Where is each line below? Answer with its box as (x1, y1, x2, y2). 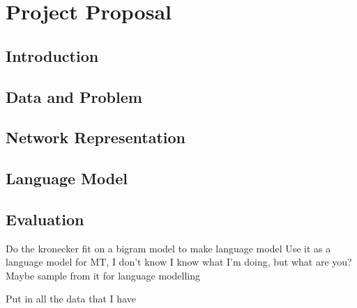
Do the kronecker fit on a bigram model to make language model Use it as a (6, 241, 331, 255)
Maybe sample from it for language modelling (6, 268, 201, 282)
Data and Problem (6, 86, 142, 107)
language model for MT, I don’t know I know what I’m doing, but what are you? (6, 254, 352, 269)
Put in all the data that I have (6, 291, 136, 306)
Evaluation (6, 208, 84, 229)
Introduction (6, 44, 99, 66)
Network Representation (6, 127, 185, 148)
